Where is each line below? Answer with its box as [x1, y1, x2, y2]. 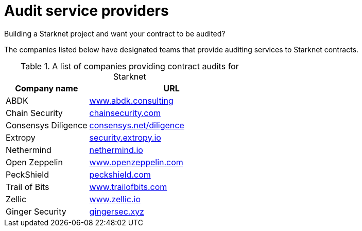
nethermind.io [89, 144, 143, 155]
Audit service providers [4, 2, 169, 20]
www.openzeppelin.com [89, 157, 183, 167]
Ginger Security [6, 206, 66, 217]
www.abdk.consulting [89, 95, 174, 106]
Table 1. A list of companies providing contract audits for [21, 61, 239, 71]
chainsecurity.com [89, 107, 161, 118]
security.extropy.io [89, 132, 161, 143]
